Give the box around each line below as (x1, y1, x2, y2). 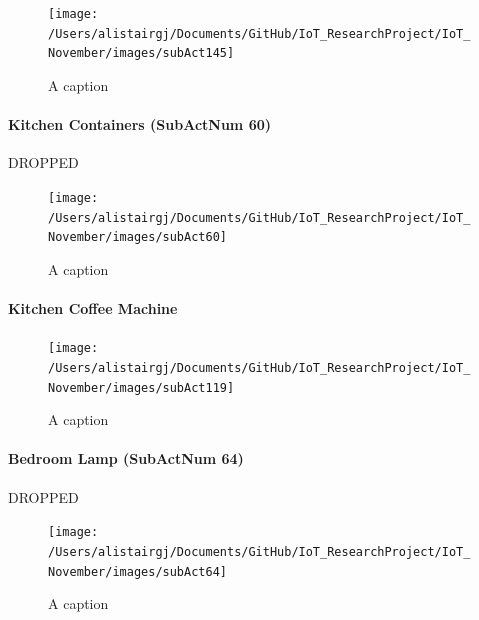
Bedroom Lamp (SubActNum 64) (8, 448, 244, 469)
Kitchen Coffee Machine (8, 298, 178, 319)
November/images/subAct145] (48, 46, 235, 61)
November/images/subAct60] (48, 230, 227, 245)
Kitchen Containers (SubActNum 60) (8, 114, 271, 135)
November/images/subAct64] (48, 564, 227, 579)
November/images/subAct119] (48, 380, 235, 395)
